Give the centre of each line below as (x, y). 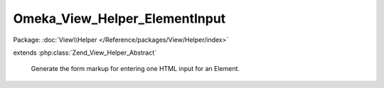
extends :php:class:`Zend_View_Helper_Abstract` (85, 53)
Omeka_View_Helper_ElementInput (119, 18)
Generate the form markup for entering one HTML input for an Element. (135, 69)
